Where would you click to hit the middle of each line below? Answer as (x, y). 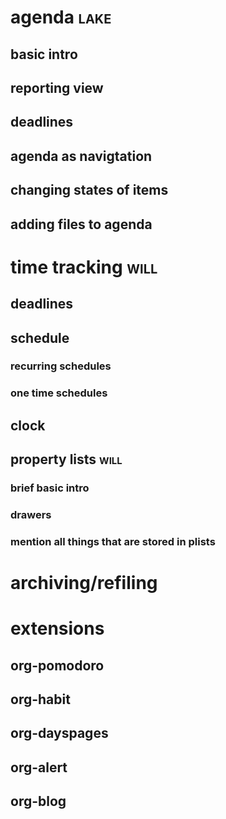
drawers (31, 514)
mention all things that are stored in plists (113, 541)
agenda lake (61, 17)
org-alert (39, 767)
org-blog (38, 801)
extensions (57, 628)
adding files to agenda (81, 224)
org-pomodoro (57, 665)
